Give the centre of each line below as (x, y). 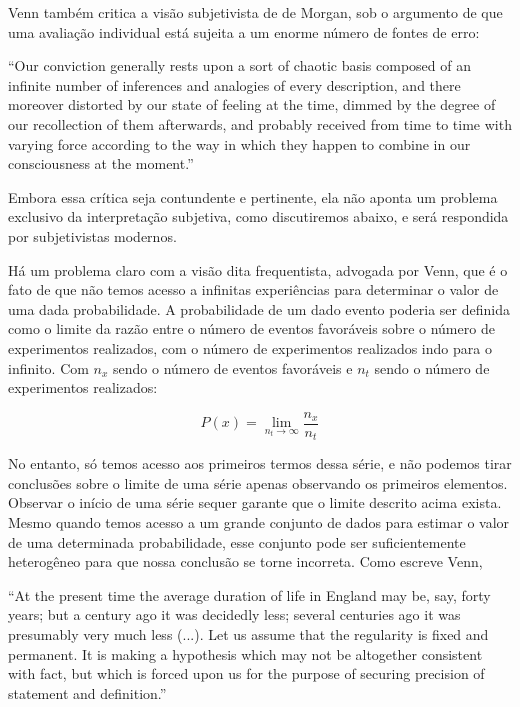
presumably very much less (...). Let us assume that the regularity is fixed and (248, 633)
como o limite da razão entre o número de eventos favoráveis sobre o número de (251, 328)
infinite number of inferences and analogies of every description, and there (234, 84)
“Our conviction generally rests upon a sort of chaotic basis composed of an (239, 65)
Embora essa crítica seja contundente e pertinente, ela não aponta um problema (253, 196)
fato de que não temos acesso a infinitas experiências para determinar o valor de (253, 289)
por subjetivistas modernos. (92, 235)
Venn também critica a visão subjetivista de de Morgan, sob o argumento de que (255, 12)
